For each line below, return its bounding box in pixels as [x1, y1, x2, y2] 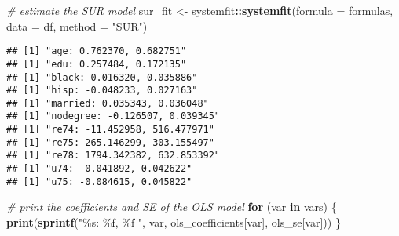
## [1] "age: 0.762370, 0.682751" [6, 45, 187, 57]
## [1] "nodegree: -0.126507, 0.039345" [6, 111, 221, 122]
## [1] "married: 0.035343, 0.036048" [6, 97, 209, 109]
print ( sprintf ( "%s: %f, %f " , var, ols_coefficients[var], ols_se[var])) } [6, 214, 341, 230]
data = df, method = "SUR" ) [6, 17, 148, 34]
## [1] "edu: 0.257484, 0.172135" [6, 58, 187, 70]
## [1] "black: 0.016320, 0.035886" [6, 71, 198, 83]
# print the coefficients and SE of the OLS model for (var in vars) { [6, 198, 337, 215]
